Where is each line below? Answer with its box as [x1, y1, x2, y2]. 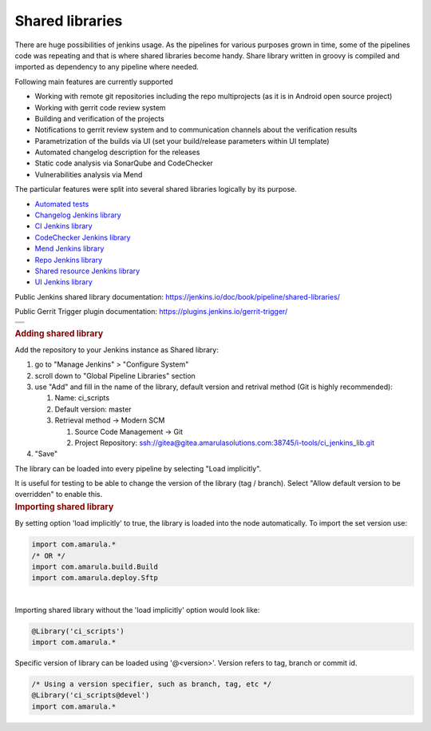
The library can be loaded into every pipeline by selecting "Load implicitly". [14, 463, 262, 473]
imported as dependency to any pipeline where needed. [14, 62, 200, 72]
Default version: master [54, 404, 132, 414]
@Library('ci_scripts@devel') [31, 691, 150, 700]
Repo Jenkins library [34, 255, 103, 264]
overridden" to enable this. [14, 490, 103, 499]
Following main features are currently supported [14, 77, 173, 86]
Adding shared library [14, 328, 104, 339]
